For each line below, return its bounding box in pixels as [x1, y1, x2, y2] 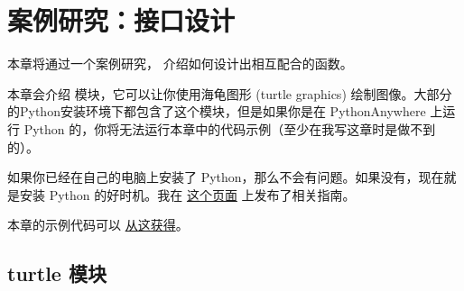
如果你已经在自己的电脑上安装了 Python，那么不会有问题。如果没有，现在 [7, 168, 444, 186]
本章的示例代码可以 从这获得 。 [7, 215, 189, 234]
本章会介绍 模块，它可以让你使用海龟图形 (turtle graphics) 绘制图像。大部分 [7, 84, 452, 103]
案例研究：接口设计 [7, 2, 236, 39]
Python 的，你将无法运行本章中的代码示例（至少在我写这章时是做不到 [23, 119, 436, 138]
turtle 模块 [7, 259, 107, 287]
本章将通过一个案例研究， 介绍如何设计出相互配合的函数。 [7, 54, 353, 73]
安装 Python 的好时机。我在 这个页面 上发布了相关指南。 [19, 185, 356, 204]
